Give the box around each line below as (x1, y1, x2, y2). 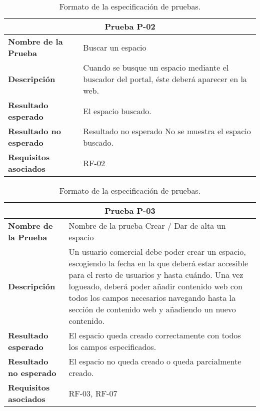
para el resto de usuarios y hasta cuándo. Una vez (68, 269, 243, 280)
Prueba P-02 (104, 21, 155, 32)
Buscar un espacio (83, 41, 146, 53)
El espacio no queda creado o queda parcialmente (68, 355, 241, 367)
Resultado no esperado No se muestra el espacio (83, 125, 251, 137)
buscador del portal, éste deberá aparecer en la (83, 73, 247, 85)
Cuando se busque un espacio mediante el (83, 62, 229, 73)
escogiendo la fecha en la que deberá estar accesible (68, 257, 248, 269)
